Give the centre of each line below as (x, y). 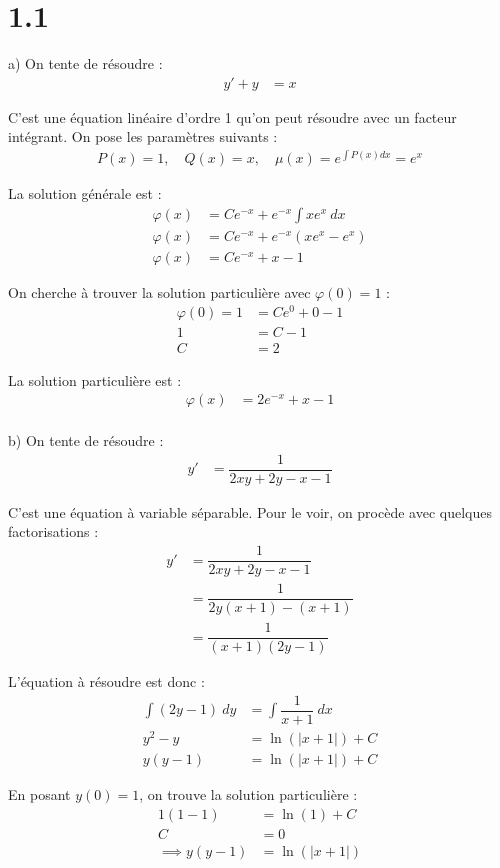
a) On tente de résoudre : (85, 63)
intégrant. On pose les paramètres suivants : (143, 136)
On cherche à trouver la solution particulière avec (159, 291)
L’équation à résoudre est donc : (106, 681)
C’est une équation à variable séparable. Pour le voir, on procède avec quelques (250, 511)
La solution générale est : (85, 193)
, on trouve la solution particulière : (248, 794)
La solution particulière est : (95, 379)
